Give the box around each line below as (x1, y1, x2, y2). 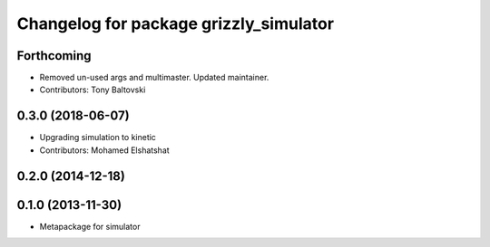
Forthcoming (16, 48, 92, 63)
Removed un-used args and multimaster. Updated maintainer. (39, 72, 269, 83)
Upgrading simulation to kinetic (39, 132, 156, 143)
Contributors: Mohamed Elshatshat (39, 145, 170, 156)
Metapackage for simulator (39, 221, 141, 232)
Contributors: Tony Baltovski (39, 84, 146, 95)
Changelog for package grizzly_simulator (16, 14, 335, 33)
